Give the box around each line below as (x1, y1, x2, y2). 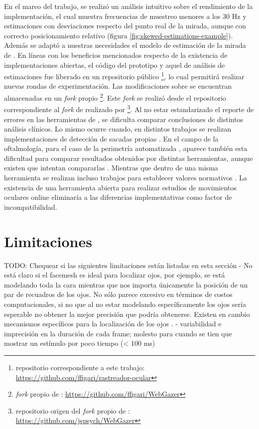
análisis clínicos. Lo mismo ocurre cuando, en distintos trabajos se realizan (4, 124, 231, 134)
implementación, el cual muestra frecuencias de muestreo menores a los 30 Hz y (4, 10, 247, 21)
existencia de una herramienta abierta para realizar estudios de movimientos (4, 182, 237, 192)
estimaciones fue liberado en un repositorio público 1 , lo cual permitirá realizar (4, 70, 245, 81)
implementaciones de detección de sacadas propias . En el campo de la (4, 133, 219, 143)
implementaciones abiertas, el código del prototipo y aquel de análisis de (4, 59, 225, 70)
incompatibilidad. (4, 201, 57, 212)
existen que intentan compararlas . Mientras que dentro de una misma (4, 162, 218, 173)
